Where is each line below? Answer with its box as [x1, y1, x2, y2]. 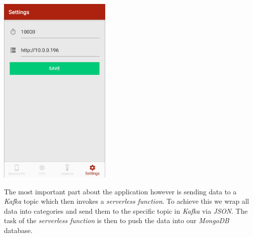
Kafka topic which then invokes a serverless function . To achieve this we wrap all [4, 196, 249, 206]
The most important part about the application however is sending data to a [4, 186, 237, 196]
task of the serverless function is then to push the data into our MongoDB [4, 215, 229, 226]
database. [4, 225, 33, 235]
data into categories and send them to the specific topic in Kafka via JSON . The [4, 205, 248, 216]
